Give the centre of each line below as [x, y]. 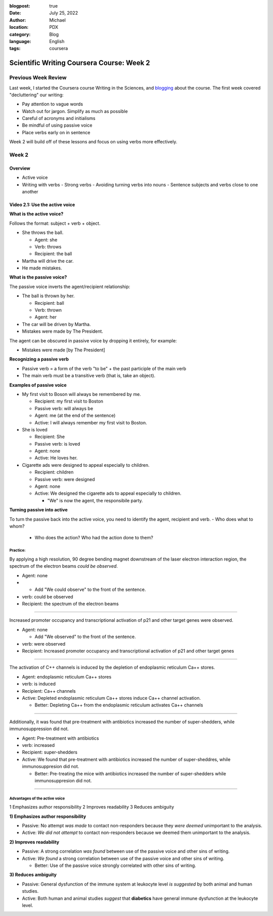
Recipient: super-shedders [50, 752]
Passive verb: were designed [65, 479]
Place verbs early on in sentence [56, 132]
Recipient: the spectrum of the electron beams [70, 604]
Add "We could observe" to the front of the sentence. [90, 589]
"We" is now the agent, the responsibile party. [95, 500]
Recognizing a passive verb [39, 359]
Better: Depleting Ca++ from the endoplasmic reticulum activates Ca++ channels [119, 705]
